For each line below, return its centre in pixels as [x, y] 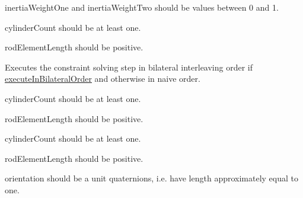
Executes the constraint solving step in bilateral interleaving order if [129, 67]
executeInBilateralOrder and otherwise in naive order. [103, 79]
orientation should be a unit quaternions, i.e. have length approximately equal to [152, 178]
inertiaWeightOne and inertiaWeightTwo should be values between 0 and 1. [142, 7]
